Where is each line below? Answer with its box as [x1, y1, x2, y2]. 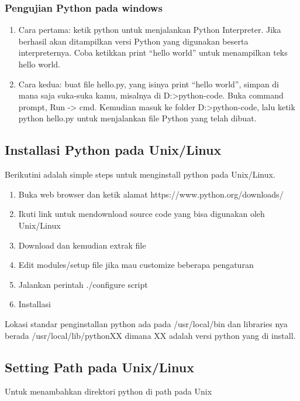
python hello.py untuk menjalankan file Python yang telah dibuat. [18, 112, 257, 124]
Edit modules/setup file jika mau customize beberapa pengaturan [18, 259, 254, 271]
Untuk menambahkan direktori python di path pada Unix [5, 385, 212, 397]
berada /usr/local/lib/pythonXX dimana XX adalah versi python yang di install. [5, 329, 296, 341]
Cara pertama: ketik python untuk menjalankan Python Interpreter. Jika [18, 23, 281, 36]
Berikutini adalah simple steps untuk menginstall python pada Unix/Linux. [5, 168, 275, 181]
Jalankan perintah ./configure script [18, 278, 148, 290]
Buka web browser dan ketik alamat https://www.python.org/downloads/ [18, 188, 284, 200]
